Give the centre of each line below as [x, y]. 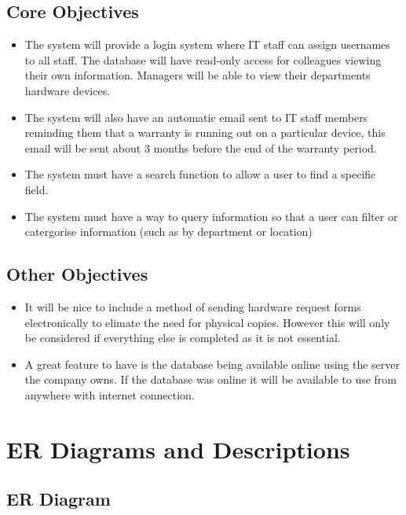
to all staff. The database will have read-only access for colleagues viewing [203, 59]
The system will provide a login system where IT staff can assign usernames [207, 44]
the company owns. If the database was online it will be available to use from [210, 379]
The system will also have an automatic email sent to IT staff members [196, 117]
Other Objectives [77, 274]
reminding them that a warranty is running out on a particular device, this [205, 132]
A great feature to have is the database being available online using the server [212, 364]
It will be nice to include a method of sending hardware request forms [193, 306]
